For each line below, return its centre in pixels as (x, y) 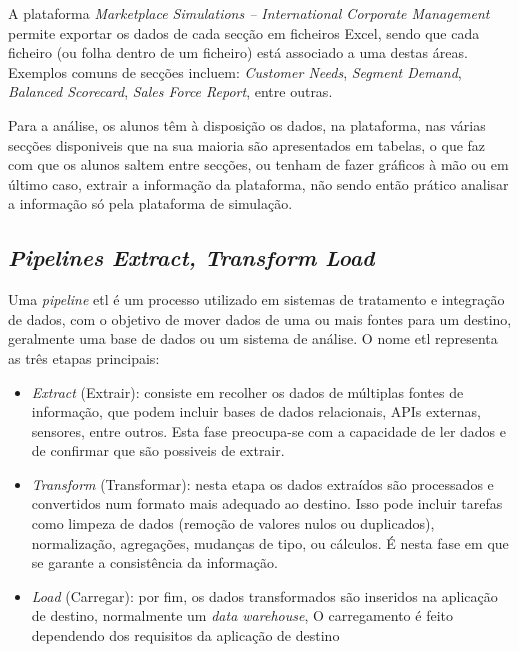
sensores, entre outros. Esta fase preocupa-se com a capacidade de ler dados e (269, 430)
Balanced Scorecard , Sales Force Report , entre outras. (170, 91)
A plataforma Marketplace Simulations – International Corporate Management (249, 13)
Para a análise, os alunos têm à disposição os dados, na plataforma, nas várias (247, 124)
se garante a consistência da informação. (154, 562)
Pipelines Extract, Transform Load (191, 257)
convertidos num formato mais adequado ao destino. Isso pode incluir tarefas (267, 503)
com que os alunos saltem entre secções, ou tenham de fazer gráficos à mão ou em (258, 164)
